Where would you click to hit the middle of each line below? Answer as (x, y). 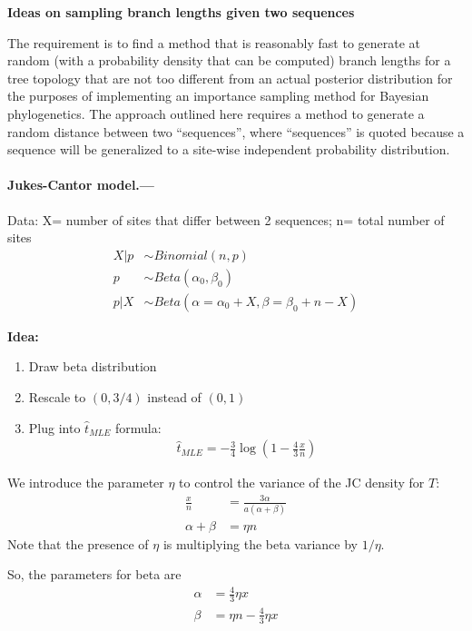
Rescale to (57, 397)
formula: (138, 427)
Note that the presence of (78, 543)
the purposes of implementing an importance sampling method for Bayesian (218, 96)
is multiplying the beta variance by (260, 543)
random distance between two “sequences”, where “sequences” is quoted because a (236, 131)
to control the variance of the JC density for (302, 483)
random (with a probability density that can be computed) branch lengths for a (229, 60)
